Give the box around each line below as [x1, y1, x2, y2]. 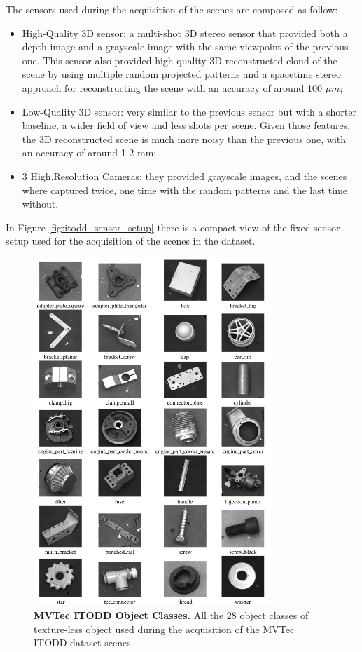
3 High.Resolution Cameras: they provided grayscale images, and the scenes [22, 168, 347, 183]
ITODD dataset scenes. [34, 635, 134, 650]
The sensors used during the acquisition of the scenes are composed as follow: [6, 2, 338, 16]
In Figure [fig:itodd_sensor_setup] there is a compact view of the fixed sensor [6, 219, 340, 234]
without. [22, 196, 59, 211]
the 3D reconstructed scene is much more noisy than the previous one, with [22, 131, 347, 146]
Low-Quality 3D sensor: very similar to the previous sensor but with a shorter [22, 104, 356, 118]
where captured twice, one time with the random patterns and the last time [22, 182, 348, 197]
